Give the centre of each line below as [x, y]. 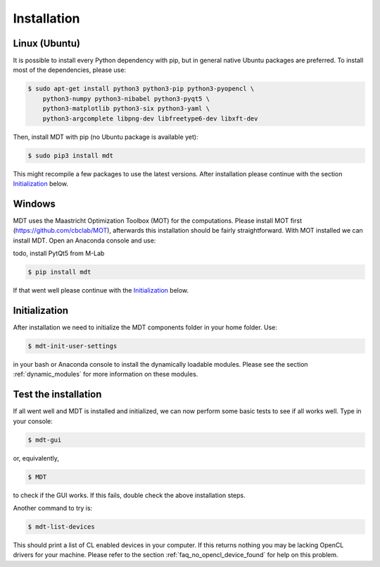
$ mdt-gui [45, 440]
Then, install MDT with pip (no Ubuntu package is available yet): [106, 137]
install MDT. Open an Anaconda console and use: [84, 240]
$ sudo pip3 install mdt [71, 156]
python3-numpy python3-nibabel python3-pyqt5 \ [126, 98]
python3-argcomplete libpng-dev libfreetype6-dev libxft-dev [150, 118]
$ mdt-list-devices [61, 526]
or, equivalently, [36, 458]
